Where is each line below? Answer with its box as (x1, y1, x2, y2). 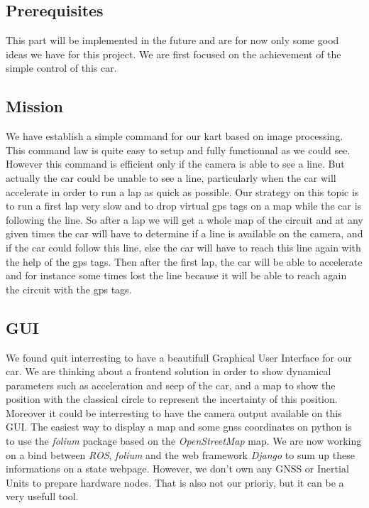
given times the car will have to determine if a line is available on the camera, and (6, 226, 363, 241)
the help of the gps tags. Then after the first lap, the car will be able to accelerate (6, 254, 363, 269)
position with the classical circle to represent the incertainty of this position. (6, 391, 338, 406)
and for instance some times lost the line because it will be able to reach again (6, 268, 347, 283)
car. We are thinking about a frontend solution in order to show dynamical (6, 364, 331, 379)
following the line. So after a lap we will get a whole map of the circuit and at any (6, 212, 363, 227)
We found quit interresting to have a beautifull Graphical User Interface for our (6, 350, 352, 364)
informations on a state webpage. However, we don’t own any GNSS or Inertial (6, 461, 349, 476)
